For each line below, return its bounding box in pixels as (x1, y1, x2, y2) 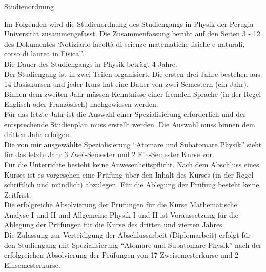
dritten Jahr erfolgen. (4, 129, 71, 140)
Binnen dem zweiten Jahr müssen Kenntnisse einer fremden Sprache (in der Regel (4, 88, 261, 99)
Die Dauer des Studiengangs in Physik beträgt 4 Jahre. (4, 58, 177, 69)
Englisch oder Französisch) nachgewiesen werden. (4, 99, 158, 109)
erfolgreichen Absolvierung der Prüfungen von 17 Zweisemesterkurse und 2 (4, 249, 238, 260)
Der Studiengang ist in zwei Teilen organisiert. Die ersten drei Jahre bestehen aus (4, 68, 261, 79)
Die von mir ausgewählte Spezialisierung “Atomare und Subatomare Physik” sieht (4, 139, 262, 149)
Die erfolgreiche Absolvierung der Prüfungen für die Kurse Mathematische (4, 199, 237, 210)
